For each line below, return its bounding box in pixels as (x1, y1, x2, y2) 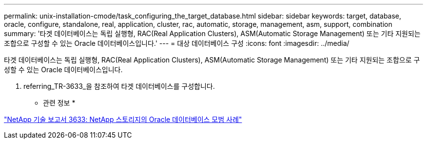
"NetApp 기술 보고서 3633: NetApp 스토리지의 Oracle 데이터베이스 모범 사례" (4, 115, 242, 123)
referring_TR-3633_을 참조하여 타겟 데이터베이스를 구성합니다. (23, 82, 215, 90)
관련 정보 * (43, 99, 76, 107)
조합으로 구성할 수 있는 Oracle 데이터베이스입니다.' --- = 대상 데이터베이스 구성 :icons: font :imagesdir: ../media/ (4, 39, 349, 47)
